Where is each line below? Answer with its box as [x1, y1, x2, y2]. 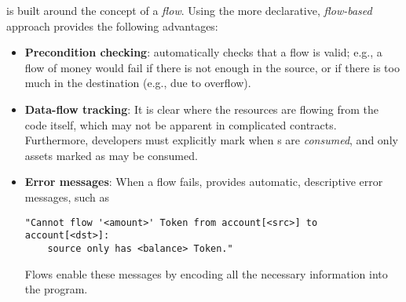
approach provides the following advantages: [6, 17, 218, 34]
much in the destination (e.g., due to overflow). [24, 75, 251, 91]
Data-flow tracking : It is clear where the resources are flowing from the [24, 100, 379, 117]
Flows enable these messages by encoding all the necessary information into [24, 265, 388, 282]
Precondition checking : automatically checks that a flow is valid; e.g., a [24, 44, 382, 60]
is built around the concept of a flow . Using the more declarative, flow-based [6, 2, 372, 18]
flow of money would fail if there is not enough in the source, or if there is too [24, 59, 400, 75]
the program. [24, 281, 88, 297]
